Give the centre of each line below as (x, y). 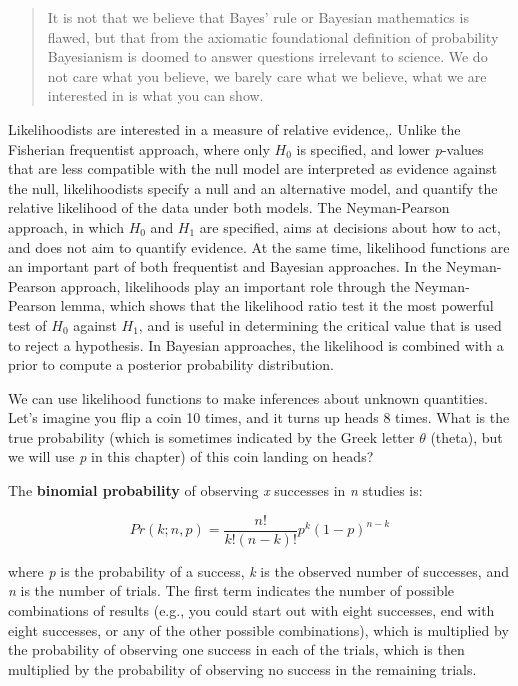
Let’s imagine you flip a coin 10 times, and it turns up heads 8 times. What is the (259, 417)
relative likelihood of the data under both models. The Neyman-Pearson (229, 207)
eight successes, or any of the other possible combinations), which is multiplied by (258, 629)
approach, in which (66, 226)
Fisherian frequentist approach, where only (139, 148)
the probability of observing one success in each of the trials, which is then (236, 649)
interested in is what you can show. (155, 95)
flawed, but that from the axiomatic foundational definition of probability (273, 36)
